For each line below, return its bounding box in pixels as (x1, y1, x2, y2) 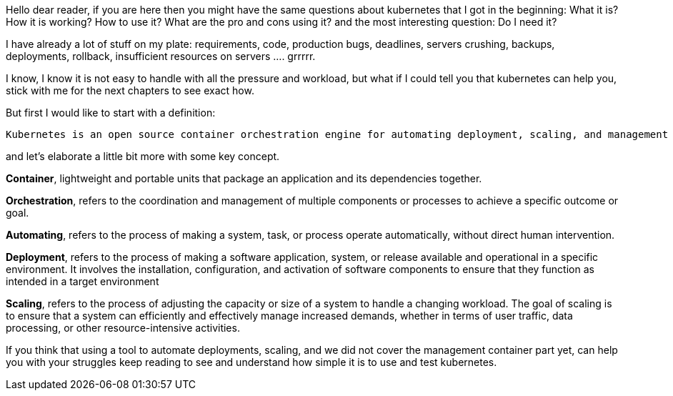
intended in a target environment (6, 275, 159, 287)
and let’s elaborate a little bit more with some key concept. (6, 150, 280, 162)
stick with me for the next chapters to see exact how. (6, 84, 254, 96)
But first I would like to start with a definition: (6, 107, 216, 119)
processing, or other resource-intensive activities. (6, 322, 240, 334)
